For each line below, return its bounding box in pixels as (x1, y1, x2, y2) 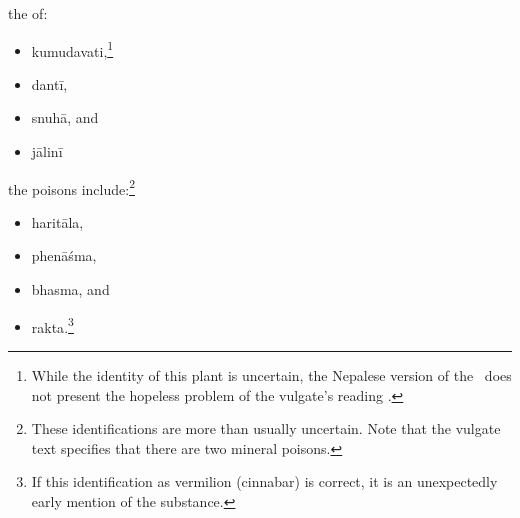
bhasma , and (31, 279, 110, 300)
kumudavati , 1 (31, 37, 114, 61)
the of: (8, 3, 48, 23)
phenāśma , (31, 245, 97, 266)
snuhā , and (31, 107, 99, 128)
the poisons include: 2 (8, 175, 135, 199)
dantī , (31, 73, 68, 94)
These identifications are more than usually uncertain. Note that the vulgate (31, 418, 501, 439)
